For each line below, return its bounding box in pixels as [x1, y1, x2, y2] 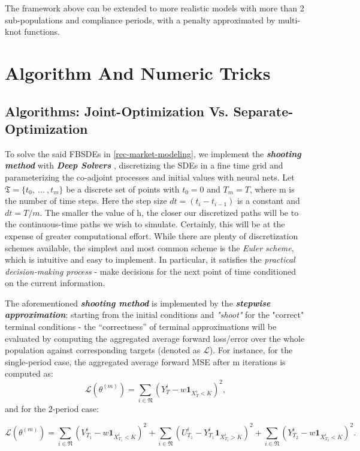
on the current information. [5, 276, 105, 289]
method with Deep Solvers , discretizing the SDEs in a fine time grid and [5, 159, 283, 172]
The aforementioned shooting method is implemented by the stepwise [5, 296, 271, 309]
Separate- [233, 101, 294, 120]
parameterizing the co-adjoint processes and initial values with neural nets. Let [5, 170, 295, 183]
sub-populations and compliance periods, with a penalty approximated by [5, 13, 276, 26]
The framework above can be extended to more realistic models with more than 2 [5, 2, 304, 14]
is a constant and [237, 194, 300, 207]
